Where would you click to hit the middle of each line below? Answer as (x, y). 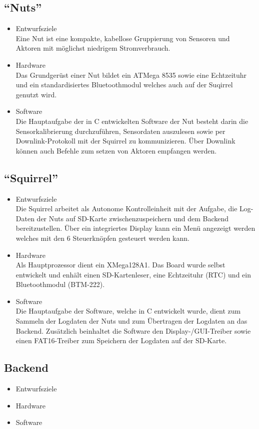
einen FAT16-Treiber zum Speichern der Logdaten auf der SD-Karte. (121, 340)
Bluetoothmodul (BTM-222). (60, 284)
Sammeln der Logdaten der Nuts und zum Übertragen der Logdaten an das (131, 321)
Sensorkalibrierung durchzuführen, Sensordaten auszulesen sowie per (120, 131)
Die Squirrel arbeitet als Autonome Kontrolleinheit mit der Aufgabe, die (126, 208)
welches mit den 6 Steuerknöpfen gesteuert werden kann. (102, 238)
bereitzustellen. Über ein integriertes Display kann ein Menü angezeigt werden (135, 228)
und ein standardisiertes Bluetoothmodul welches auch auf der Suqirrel (124, 85)
